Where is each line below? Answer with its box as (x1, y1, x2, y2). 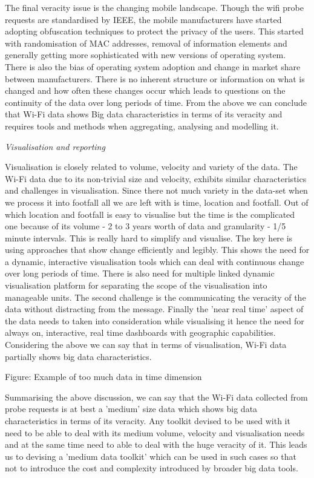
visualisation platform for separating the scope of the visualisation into (5, 279, 267, 292)
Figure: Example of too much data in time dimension (5, 370, 202, 383)
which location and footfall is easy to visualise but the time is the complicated (5, 208, 295, 220)
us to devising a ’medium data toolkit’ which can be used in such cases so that (5, 450, 296, 462)
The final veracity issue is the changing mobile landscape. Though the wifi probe (5, 1, 304, 13)
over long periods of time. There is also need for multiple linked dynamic (5, 267, 275, 280)
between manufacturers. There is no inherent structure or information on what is (5, 72, 305, 85)
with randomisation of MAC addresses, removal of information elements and (5, 36, 287, 49)
